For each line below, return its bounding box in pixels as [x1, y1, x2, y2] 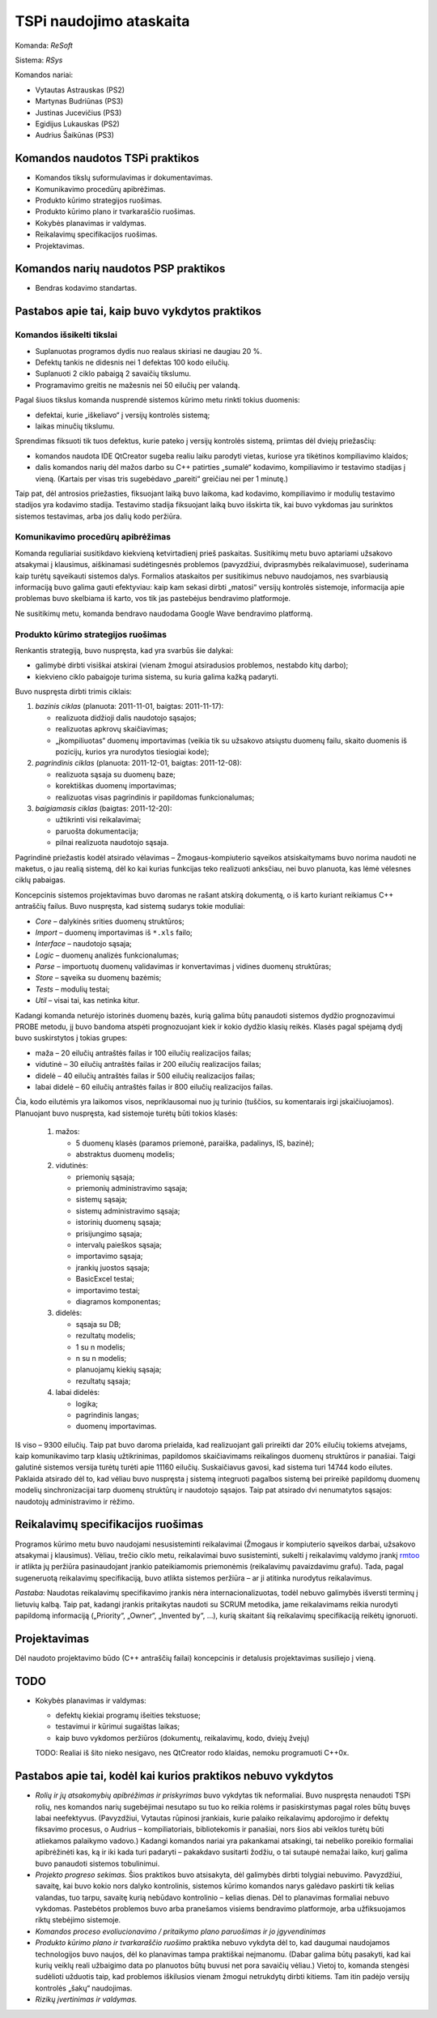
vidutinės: [55, 1161, 88, 1171]
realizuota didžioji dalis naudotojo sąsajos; [55, 713, 197, 723]
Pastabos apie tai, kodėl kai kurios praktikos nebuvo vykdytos [15, 1769, 334, 1783]
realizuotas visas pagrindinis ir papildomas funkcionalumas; [55, 792, 255, 802]
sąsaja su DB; [75, 1319, 121, 1329]
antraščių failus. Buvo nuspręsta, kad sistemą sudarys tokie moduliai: [15, 902, 246, 911]
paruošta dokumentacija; [55, 826, 139, 836]
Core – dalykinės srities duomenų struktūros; [35, 916, 185, 926]
